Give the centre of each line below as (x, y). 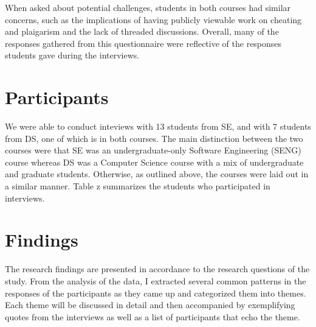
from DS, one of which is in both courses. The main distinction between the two (154, 138)
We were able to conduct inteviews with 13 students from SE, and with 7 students (158, 126)
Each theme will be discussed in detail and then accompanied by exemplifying (150, 305)
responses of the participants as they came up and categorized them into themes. (156, 293)
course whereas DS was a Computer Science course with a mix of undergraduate (154, 162)
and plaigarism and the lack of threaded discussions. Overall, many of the (142, 31)
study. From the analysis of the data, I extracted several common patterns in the (156, 280)
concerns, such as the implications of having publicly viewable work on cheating (153, 19)
